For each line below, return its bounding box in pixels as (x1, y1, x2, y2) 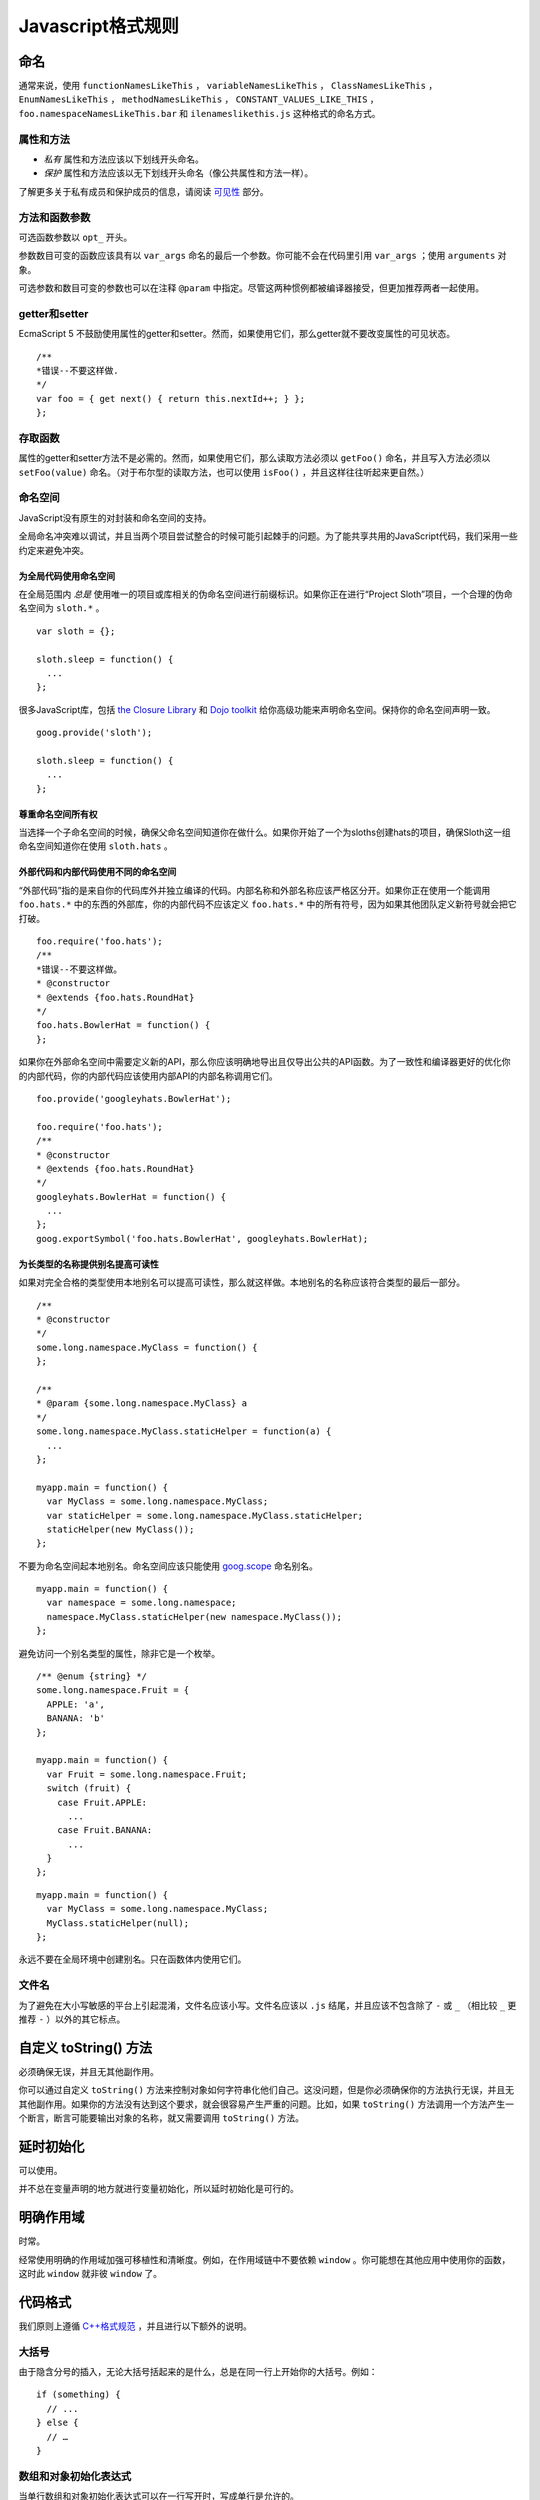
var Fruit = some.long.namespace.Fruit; (46, 1768, 248, 1780)
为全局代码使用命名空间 (18, 570, 115, 582)
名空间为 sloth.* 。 (18, 602, 105, 614)
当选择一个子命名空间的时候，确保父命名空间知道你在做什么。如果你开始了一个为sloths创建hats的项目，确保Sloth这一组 (18, 826, 512, 839)
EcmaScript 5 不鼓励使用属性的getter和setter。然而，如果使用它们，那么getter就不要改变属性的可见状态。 (18, 328, 456, 340)
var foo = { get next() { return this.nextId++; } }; (36, 393, 305, 404)
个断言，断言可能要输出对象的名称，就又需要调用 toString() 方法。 (18, 2112, 305, 2124)
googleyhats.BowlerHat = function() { (36, 1191, 227, 1202)
